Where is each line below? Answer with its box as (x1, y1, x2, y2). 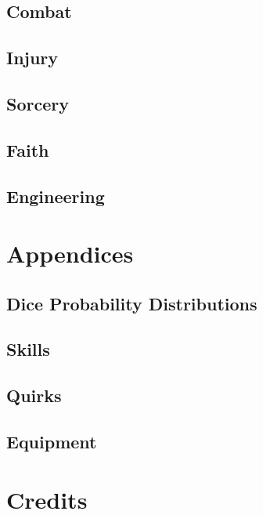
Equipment (6, 430, 97, 454)
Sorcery (6, 91, 69, 115)
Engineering (6, 183, 105, 208)
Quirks (6, 383, 62, 408)
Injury (6, 45, 59, 70)
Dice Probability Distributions (6, 291, 258, 315)
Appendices (6, 238, 134, 270)
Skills (6, 337, 50, 361)
